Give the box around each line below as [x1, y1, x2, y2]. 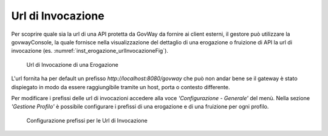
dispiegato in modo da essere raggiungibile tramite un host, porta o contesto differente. [11, 83, 230, 90]
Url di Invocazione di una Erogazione [26, 61, 118, 68]
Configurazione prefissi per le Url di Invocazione [26, 117, 148, 124]
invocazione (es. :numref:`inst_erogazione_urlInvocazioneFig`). [11, 47, 168, 55]
